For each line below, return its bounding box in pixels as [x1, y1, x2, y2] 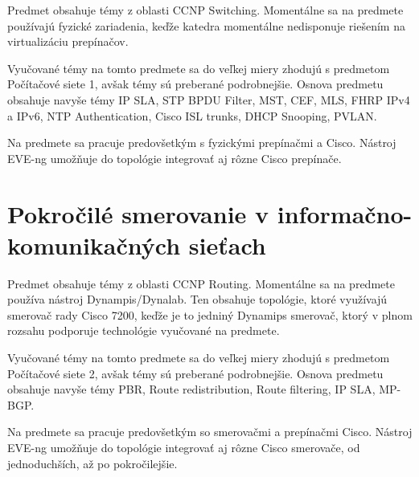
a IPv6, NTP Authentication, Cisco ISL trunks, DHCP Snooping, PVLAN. [7, 107, 377, 124]
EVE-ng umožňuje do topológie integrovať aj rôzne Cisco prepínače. [7, 149, 342, 166]
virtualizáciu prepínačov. [7, 33, 129, 50]
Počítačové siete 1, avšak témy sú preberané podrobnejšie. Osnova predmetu [7, 75, 384, 92]
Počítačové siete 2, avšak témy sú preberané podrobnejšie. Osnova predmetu [7, 365, 384, 381]
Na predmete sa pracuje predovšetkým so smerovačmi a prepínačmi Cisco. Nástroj [7, 423, 413, 440]
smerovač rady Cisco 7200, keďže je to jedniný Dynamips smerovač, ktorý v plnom [7, 306, 413, 323]
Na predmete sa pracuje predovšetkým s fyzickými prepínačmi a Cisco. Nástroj [7, 134, 396, 151]
